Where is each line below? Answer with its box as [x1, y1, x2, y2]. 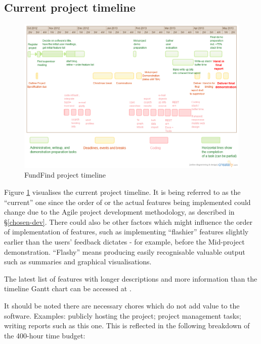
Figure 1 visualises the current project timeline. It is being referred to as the [4, 187, 241, 197]
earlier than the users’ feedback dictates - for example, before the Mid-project [4, 236, 245, 247]
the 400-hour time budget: [4, 330, 85, 340]
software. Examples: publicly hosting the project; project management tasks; [4, 310, 241, 321]
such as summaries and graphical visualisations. [4, 256, 152, 267]
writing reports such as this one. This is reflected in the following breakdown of [4, 320, 250, 331]
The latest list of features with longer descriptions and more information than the [4, 273, 257, 284]
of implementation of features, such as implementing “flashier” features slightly [4, 226, 249, 237]
